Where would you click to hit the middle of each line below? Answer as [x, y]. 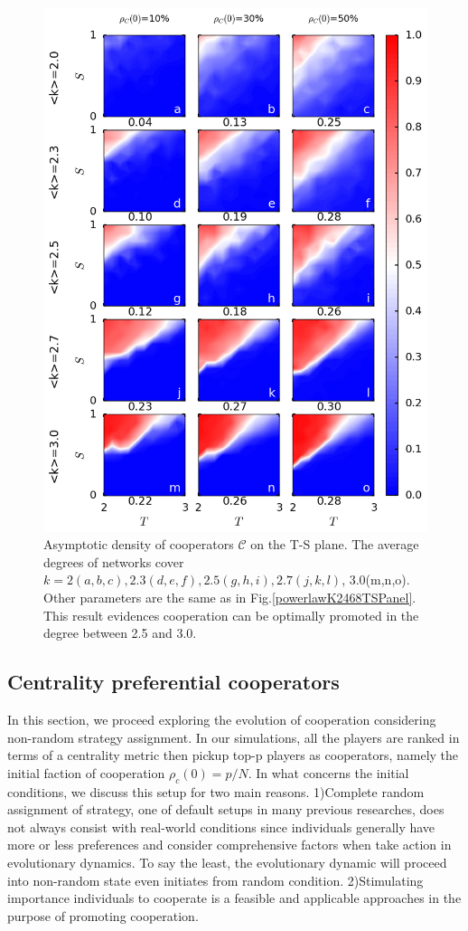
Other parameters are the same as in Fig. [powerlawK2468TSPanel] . [230, 598]
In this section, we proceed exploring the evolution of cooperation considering [222, 720]
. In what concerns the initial [328, 772]
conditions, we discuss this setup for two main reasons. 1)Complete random [216, 791]
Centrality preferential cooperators [173, 682]
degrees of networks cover [114, 561]
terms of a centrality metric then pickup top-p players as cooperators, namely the [233, 755]
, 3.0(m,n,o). [376, 579]
